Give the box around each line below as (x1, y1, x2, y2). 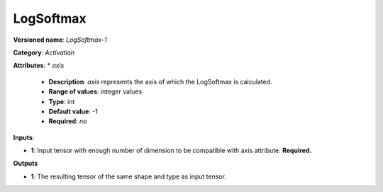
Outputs (13, 159, 38, 168)
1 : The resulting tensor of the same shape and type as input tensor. (30, 172, 227, 181)
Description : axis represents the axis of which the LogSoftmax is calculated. (48, 77, 272, 86)
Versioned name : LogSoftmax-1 (13, 35, 107, 44)
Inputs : (13, 133, 35, 142)
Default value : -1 (48, 107, 99, 115)
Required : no (48, 117, 87, 125)
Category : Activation (13, 48, 75, 57)
